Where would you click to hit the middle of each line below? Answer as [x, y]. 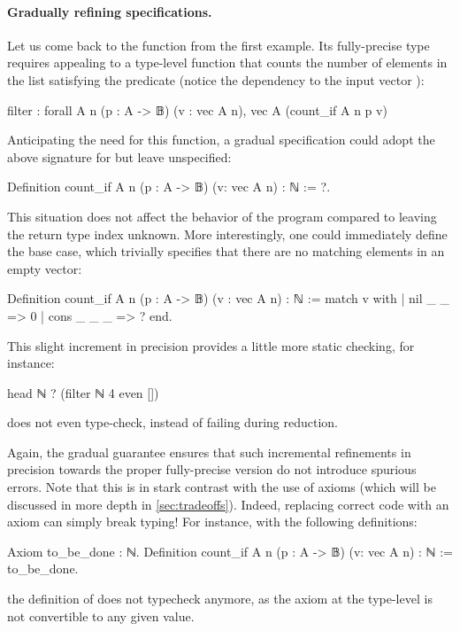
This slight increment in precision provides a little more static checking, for [211, 345]
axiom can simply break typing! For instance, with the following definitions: [212, 522]
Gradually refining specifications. [110, 11]
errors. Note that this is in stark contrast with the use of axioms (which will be [222, 487]
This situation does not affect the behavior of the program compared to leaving [222, 216]
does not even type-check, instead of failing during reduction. [172, 422]
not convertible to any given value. [101, 615]
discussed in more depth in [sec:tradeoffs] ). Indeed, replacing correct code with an [228, 504]
